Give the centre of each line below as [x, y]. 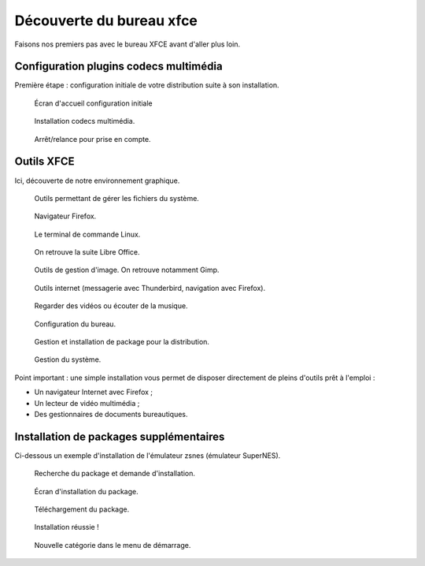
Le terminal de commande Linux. [87, 234]
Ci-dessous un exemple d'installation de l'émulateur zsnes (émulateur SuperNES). [148, 455]
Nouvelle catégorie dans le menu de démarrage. [113, 545]
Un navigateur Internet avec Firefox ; [94, 392]
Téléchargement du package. [82, 509]
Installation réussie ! [67, 527]
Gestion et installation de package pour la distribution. [122, 342]
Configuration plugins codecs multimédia [119, 67]
